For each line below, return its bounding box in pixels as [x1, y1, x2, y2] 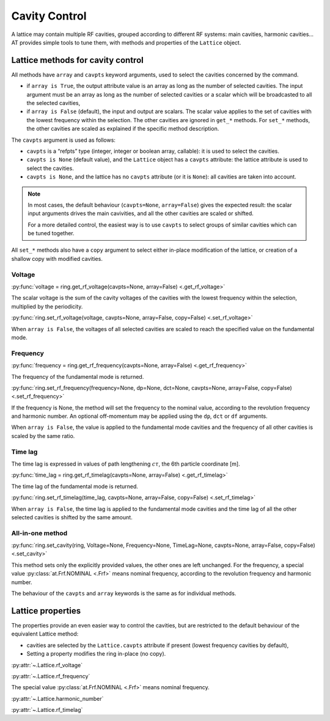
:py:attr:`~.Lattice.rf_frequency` [11, 672, 90, 679]
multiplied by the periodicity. [11, 302, 83, 310]
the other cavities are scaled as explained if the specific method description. [26, 125, 219, 133]
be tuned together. [28, 230, 75, 237]
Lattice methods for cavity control [11, 55, 144, 65]
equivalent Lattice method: [11, 630, 79, 638]
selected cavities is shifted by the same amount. [11, 513, 133, 521]
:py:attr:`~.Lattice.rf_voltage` [11, 661, 83, 668]
